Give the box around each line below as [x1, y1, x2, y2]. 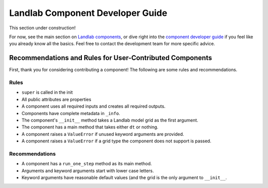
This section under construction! [9, 25, 76, 31]
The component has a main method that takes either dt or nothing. [21, 124, 159, 130]
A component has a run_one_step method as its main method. [21, 161, 152, 167]
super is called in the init [21, 89, 73, 95]
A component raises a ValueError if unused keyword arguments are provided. [21, 131, 185, 137]
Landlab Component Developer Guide [9, 7, 167, 18]
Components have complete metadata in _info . [21, 110, 120, 116]
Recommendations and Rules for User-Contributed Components [9, 54, 212, 62]
